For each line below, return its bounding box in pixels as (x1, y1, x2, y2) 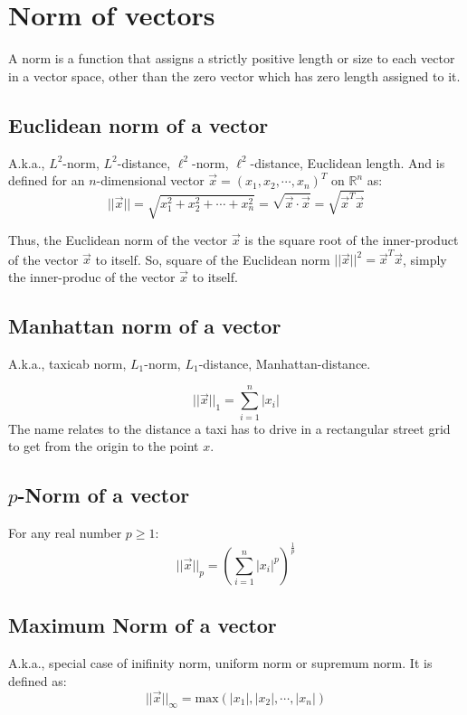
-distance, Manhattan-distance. (198, 353, 371, 372)
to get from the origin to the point (8, 437, 199, 456)
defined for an (8, 171, 85, 190)
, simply (403, 249, 447, 268)
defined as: (8, 671, 67, 690)
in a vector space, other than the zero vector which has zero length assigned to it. (8, 66, 461, 85)
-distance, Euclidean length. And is (250, 153, 445, 172)
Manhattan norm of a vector (8, 312, 281, 340)
